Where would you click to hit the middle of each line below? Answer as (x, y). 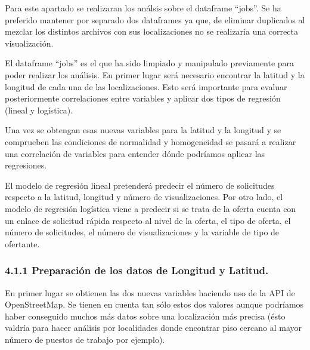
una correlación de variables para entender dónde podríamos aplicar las (135, 153)
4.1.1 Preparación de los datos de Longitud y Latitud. (137, 270)
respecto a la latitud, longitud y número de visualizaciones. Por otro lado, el (144, 197)
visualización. (29, 43)
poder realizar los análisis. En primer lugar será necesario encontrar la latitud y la (155, 74)
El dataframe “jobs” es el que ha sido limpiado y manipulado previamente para (150, 63)
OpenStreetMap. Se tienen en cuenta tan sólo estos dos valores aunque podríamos (154, 304)
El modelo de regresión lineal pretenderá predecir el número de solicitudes (140, 185)
